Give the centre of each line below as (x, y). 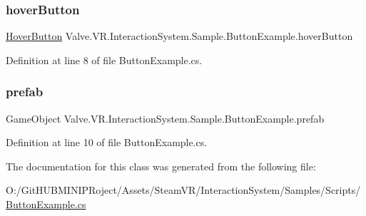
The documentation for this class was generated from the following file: (161, 166)
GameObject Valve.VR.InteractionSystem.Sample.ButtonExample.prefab (165, 118)
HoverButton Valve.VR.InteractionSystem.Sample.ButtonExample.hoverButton (179, 36)
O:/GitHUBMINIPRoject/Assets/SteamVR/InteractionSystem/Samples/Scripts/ (183, 190)
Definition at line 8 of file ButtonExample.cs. (104, 60)
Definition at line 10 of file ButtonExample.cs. (107, 142)
